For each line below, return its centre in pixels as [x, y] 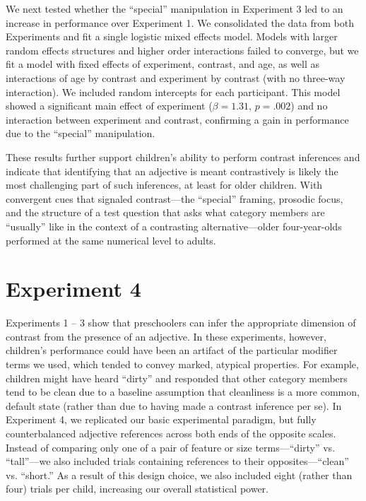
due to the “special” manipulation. [81, 133]
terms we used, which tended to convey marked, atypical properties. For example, [182, 364]
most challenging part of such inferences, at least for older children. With [164, 185]
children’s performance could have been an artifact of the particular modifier [172, 350]
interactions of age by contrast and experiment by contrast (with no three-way [176, 77]
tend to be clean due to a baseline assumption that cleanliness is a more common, [183, 392]
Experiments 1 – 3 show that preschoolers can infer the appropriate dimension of [181, 323]
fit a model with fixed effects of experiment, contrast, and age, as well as [163, 64]
